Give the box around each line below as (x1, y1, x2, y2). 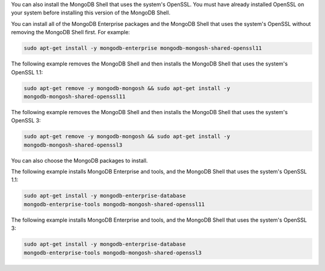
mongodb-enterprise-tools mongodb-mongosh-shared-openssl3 (23, 249, 202, 256)
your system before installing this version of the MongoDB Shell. (11, 9, 171, 16)
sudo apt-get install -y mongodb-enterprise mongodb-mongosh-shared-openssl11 (23, 45, 262, 52)
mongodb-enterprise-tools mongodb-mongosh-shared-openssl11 (23, 201, 205, 207)
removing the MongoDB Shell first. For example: (11, 29, 131, 36)
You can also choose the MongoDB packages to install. (11, 157, 148, 164)
